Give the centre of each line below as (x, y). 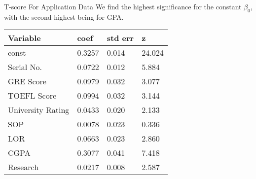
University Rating (39, 110)
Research (23, 167)
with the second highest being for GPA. (64, 17)
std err (120, 38)
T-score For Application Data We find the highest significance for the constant (123, 6)
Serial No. (25, 67)
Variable (24, 38)
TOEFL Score (32, 96)
